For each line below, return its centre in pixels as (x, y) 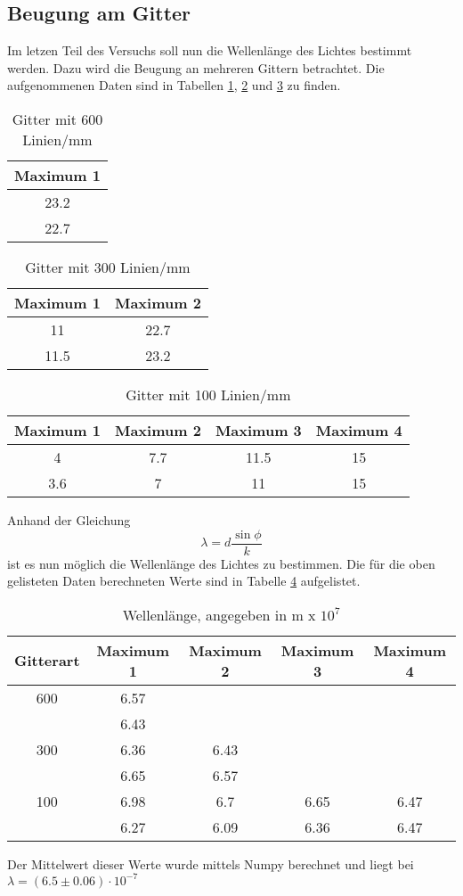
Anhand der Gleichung (69, 519)
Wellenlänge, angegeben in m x (219, 614)
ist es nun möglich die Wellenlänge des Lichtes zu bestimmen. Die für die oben (221, 563)
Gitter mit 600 (57, 119)
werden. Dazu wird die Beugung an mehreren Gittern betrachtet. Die (196, 67)
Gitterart (47, 661)
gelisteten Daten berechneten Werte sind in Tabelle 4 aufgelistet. (184, 581)
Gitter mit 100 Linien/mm (208, 394)
